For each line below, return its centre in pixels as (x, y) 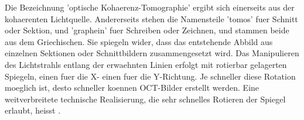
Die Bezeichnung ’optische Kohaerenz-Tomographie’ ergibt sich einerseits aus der (150, 7)
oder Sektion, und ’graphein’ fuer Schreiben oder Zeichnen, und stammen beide (147, 30)
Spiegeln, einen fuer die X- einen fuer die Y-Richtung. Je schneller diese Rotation (150, 76)
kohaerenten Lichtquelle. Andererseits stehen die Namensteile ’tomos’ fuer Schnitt (151, 18)
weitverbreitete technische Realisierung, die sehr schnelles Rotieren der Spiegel (145, 99)
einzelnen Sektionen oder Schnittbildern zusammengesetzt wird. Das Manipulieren (152, 53)
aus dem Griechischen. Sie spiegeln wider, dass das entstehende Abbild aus (139, 41)
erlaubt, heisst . (33, 110)
